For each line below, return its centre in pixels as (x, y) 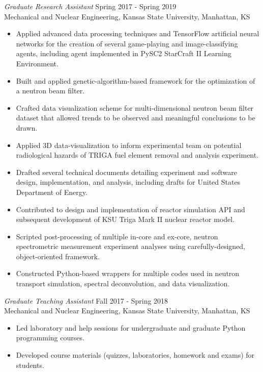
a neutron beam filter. (50, 91)
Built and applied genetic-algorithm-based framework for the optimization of (136, 80)
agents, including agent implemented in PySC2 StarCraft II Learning (124, 53)
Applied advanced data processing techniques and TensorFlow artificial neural (138, 33)
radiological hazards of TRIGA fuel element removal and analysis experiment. (137, 155)
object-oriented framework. (58, 256)
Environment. (37, 63)
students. (30, 365)
